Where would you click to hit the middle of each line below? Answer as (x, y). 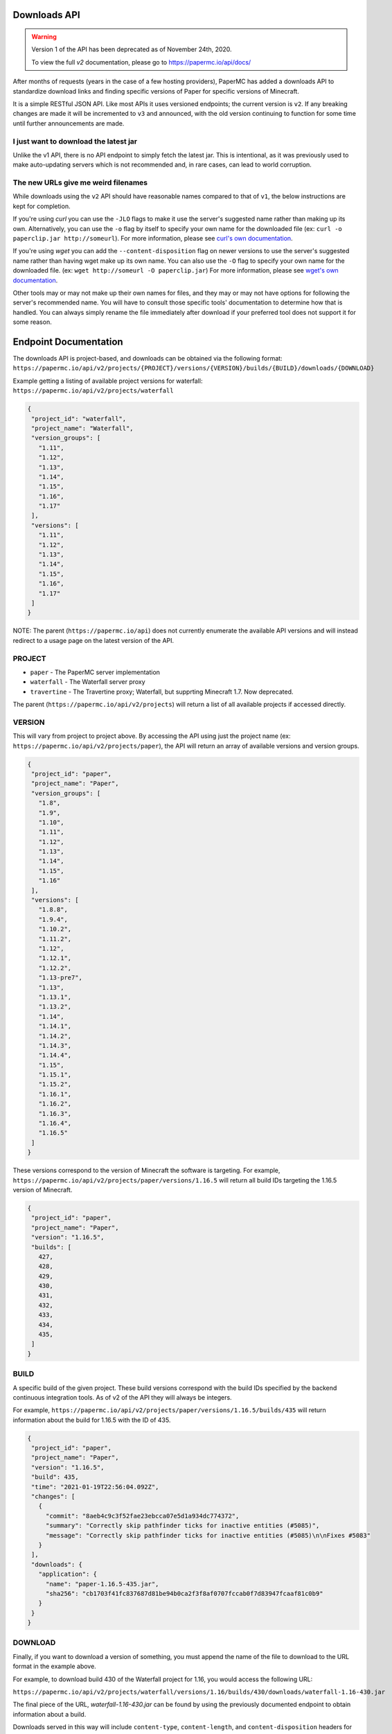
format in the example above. (54, 1666)
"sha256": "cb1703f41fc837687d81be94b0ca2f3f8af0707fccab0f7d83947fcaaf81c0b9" (184, 1593)
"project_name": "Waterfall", (83, 428)
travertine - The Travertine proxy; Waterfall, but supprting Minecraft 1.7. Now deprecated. (162, 692)
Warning (44, 37)
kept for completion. (42, 206)
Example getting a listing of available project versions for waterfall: (108, 381)
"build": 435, (55, 1477)
